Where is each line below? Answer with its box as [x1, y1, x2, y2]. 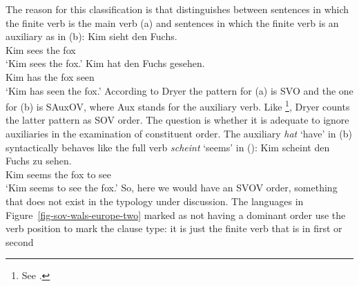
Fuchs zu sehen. [6, 153, 72, 168]
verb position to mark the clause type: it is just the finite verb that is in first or [6, 221, 342, 236]
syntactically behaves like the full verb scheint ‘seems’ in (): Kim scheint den [6, 140, 330, 154]
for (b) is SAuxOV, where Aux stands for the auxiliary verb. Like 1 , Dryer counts [6, 97, 350, 113]
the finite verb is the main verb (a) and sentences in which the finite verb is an [6, 15, 339, 30]
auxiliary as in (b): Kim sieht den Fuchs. [6, 29, 177, 44]
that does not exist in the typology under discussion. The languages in [6, 193, 304, 208]
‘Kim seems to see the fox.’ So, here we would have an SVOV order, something [6, 180, 338, 195]
